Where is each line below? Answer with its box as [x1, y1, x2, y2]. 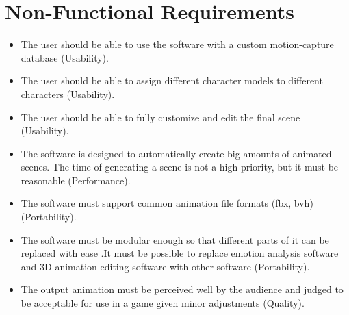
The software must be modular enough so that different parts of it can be [21, 232, 329, 247]
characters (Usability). [21, 86, 115, 101]
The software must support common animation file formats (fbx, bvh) [21, 196, 313, 210]
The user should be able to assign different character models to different [21, 73, 323, 88]
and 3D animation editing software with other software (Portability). [21, 259, 310, 273]
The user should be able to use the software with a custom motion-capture [21, 37, 334, 51]
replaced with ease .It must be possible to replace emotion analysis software [21, 246, 339, 260]
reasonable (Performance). [21, 173, 131, 187]
